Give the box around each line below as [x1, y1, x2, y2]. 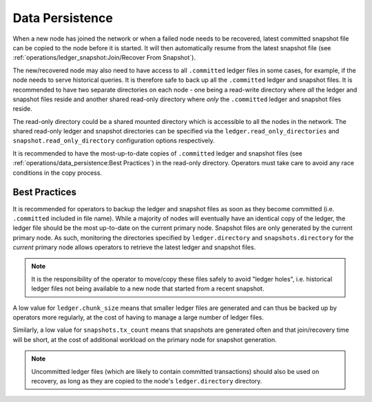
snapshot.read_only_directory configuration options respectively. [12, 136, 215, 145]
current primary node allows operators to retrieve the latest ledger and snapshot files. [12, 243, 256, 251]
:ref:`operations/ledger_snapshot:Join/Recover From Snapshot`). [12, 54, 196, 62]
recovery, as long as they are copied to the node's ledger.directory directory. [31, 377, 262, 385]
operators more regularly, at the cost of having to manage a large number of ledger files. [12, 313, 265, 321]
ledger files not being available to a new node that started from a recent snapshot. [31, 284, 265, 293]
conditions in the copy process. [12, 169, 103, 177]
